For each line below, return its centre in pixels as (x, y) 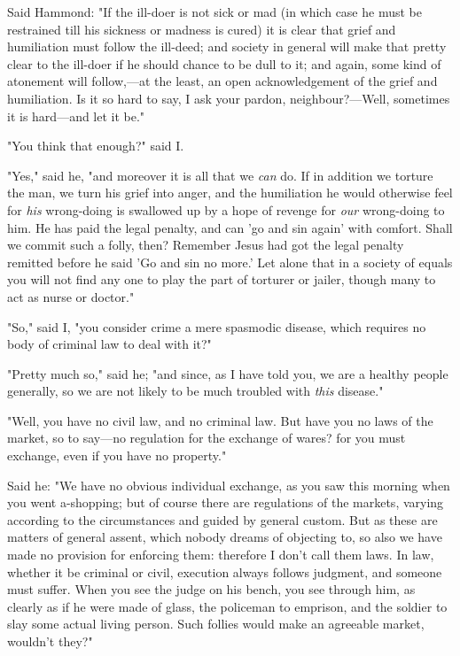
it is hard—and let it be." (76, 116)
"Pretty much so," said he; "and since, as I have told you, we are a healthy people (228, 373)
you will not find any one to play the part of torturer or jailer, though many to (222, 279)
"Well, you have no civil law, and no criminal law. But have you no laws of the (220, 420)
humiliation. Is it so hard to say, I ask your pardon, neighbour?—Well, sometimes (229, 98)
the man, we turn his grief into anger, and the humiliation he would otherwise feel (230, 193)
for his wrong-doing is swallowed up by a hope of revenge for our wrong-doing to (226, 209)
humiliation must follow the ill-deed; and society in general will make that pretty (227, 46)
